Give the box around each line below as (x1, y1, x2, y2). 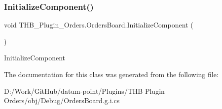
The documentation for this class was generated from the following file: (4, 69, 219, 79)
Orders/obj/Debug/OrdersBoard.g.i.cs (4, 95, 120, 106)
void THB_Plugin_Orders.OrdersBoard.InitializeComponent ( (4, 20, 193, 30)
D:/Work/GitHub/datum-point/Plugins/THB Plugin (4, 85, 165, 96)
